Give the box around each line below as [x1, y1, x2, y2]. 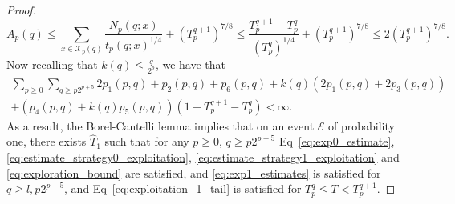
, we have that [155, 55, 226, 72]
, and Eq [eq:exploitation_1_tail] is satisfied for [64, 180, 302, 197]
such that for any [104, 133, 189, 150]
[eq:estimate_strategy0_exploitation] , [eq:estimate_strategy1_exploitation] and [6, 149, 400, 166]
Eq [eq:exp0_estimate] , [278, 133, 395, 150]
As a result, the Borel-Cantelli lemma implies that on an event [6, 117, 315, 134]
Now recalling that [6, 55, 98, 72]
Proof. [6, 2, 36, 18]
